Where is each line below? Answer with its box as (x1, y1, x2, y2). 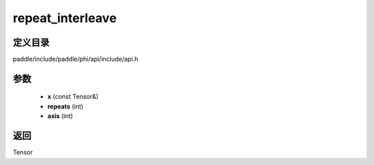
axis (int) (47, 112, 73, 120)
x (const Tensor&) (47, 93, 99, 101)
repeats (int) (47, 102, 84, 110)
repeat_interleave (12, 10, 117, 26)
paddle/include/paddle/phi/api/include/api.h (12, 55, 139, 64)
